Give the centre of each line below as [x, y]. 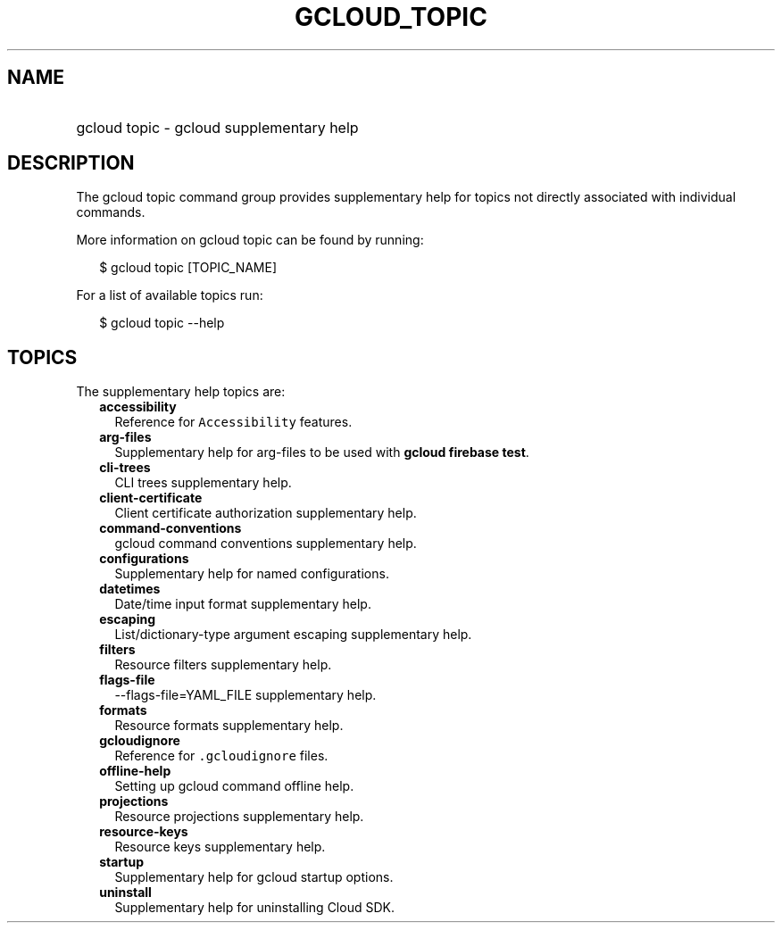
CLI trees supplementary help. [203, 483]
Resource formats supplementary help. [229, 726]
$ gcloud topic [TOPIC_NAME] [188, 268]
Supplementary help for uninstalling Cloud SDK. [254, 908]
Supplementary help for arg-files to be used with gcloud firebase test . [322, 453]
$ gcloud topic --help [162, 323]
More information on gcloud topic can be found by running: [250, 240]
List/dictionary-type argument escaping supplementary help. [293, 635]
